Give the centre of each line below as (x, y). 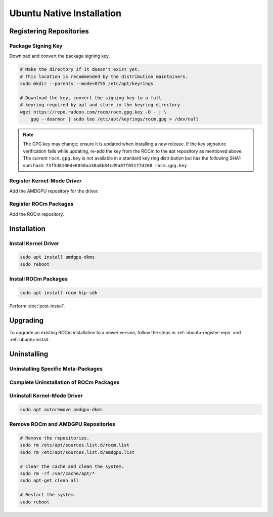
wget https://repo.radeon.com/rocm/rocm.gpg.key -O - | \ (93, 112)
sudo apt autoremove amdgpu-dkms (61, 409)
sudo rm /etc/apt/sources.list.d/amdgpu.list (77, 452)
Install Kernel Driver (34, 243)
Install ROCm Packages (39, 279)
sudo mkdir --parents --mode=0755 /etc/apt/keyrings (87, 84)
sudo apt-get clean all (50, 481)
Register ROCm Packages (41, 204)
